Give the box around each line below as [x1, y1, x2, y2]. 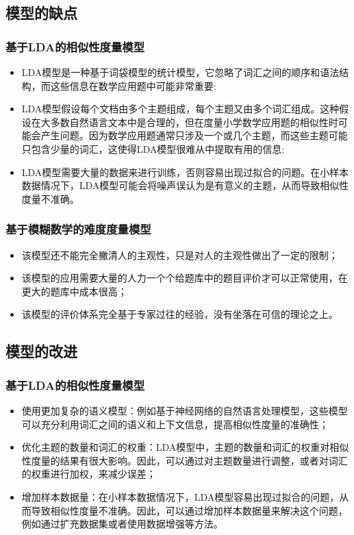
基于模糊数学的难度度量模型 [5, 221, 151, 238]
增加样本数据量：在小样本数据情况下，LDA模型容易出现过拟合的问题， [21, 489, 340, 503]
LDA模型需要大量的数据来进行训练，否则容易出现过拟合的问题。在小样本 [21, 164, 349, 179]
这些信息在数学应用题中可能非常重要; [50, 78, 216, 92]
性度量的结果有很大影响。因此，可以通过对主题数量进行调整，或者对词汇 [21, 453, 348, 467]
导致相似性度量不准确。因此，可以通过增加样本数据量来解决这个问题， [31, 503, 348, 517]
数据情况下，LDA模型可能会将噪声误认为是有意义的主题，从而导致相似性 [21, 178, 349, 192]
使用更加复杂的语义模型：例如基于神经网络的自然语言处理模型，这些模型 [21, 403, 348, 417]
